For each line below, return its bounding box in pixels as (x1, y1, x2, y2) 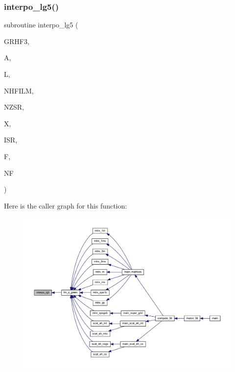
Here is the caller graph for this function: (4, 200, 127, 210)
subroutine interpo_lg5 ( (4, 20, 78, 30)
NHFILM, (4, 85, 34, 95)
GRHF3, (4, 36, 29, 46)
